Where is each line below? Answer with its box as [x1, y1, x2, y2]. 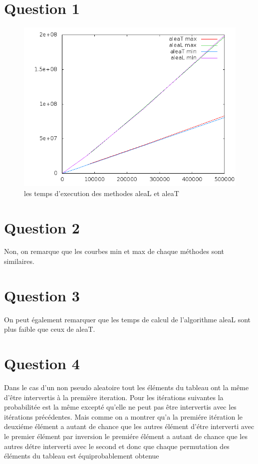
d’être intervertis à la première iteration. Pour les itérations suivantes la [4, 392, 224, 402]
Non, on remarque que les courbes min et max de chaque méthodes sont [4, 246, 224, 256]
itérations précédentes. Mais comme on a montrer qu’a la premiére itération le [4, 411, 243, 422]
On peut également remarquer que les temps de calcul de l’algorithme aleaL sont [4, 314, 251, 324]
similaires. [4, 256, 34, 266]
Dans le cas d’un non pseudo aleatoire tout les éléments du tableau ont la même [4, 382, 249, 393]
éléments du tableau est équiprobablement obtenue [4, 451, 159, 461]
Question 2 [4, 217, 80, 237]
